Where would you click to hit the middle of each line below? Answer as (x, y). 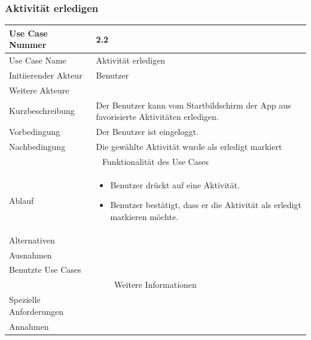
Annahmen (29, 326)
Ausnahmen (31, 255)
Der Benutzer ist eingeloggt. (147, 132)
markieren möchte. (144, 216)
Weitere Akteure (39, 90)
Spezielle (25, 300)
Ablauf (22, 201)
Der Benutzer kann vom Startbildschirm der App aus (193, 105)
